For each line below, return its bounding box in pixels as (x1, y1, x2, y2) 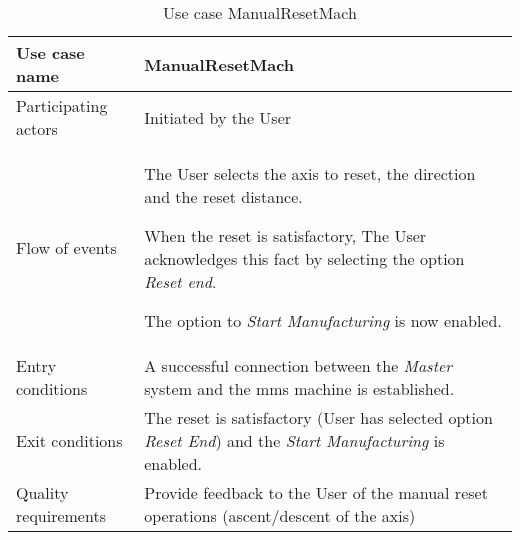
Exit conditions (16, 429, 123, 452)
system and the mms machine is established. (144, 377, 455, 400)
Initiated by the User (144, 105, 292, 129)
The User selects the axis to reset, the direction (144, 162, 476, 185)
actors (16, 117, 58, 140)
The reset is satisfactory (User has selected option (144, 406, 493, 429)
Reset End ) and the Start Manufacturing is (144, 429, 445, 452)
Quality (16, 481, 69, 504)
